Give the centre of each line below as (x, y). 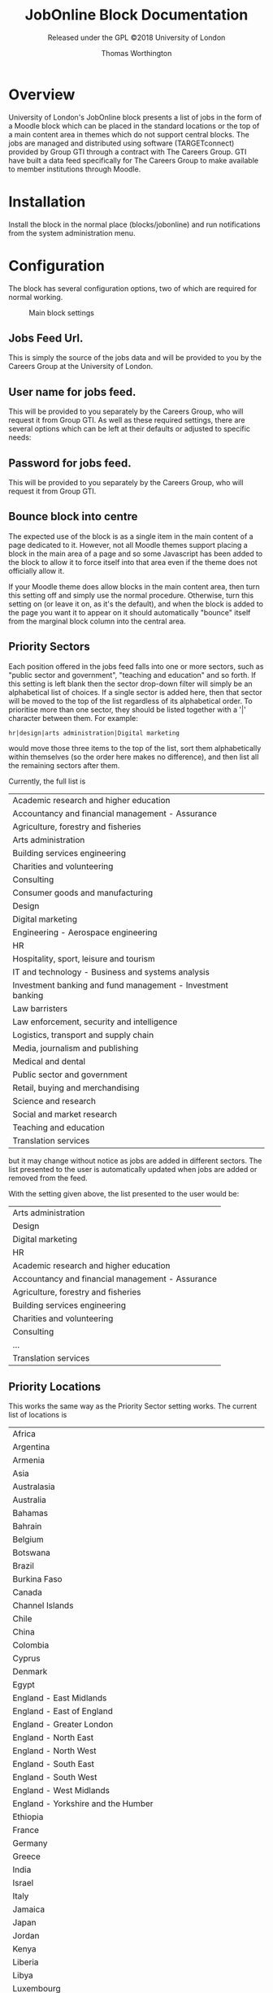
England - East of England (63, 1711)
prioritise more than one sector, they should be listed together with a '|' (127, 710)
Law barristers (40, 1008)
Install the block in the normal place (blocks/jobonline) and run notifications (135, 224)
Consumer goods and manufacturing (83, 892)
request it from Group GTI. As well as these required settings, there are (127, 420)
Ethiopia (28, 1817)
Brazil (24, 1566)
